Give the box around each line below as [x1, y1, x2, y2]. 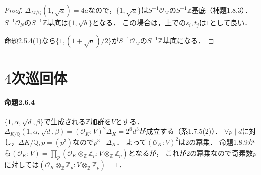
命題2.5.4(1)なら [4, 35, 56, 46]
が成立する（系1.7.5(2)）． [139, 126, 222, 136]
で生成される [43, 116, 86, 126]
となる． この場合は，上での [92, 17, 186, 27]
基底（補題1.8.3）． [192, 5, 252, 15]
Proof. [4, 5, 23, 15]
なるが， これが [135, 147, 187, 158]
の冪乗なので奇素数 [190, 147, 253, 158]
